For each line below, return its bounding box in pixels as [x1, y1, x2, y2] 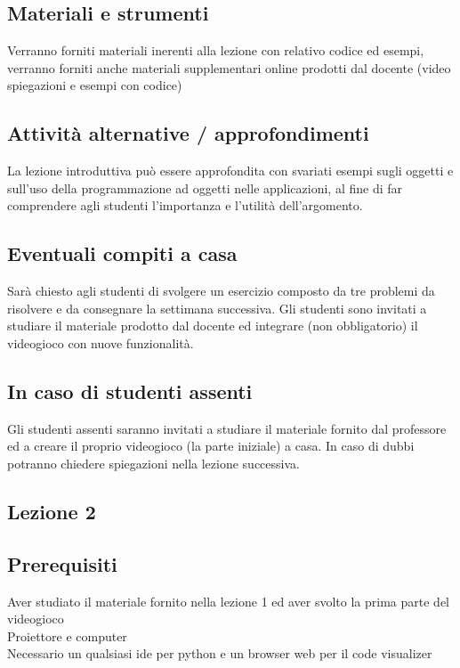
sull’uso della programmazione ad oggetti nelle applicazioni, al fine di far [7, 178, 403, 197]
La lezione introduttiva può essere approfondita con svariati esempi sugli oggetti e [7, 161, 454, 180]
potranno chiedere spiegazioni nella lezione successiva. [7, 453, 300, 472]
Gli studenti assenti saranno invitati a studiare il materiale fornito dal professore [7, 419, 447, 437]
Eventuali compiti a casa [7, 240, 238, 267]
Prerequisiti [7, 550, 117, 577]
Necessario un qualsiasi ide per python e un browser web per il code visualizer [7, 644, 432, 663]
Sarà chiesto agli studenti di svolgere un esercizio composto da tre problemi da [7, 281, 435, 300]
